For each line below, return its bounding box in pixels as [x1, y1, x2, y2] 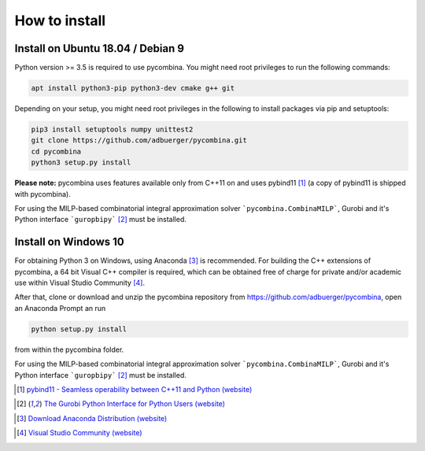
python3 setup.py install [31, 158, 131, 167]
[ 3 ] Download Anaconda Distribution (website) [17, 413, 168, 423]
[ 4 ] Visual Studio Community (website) [17, 428, 142, 438]
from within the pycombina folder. [14, 345, 124, 354]
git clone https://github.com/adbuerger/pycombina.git [31, 136, 247, 145]
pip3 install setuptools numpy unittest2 [31, 125, 194, 134]
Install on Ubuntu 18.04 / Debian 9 [14, 42, 185, 55]
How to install [14, 12, 106, 29]
